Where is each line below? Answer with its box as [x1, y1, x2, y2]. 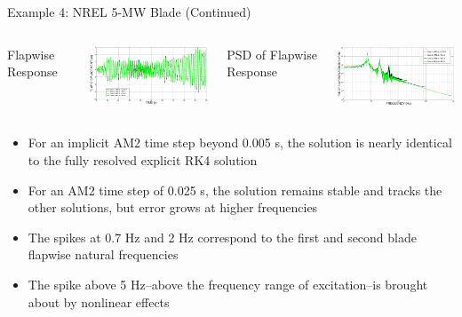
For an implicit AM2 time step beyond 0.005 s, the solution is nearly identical [28, 133, 452, 152]
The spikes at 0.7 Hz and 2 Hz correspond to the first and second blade [28, 227, 417, 246]
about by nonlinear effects [28, 292, 170, 311]
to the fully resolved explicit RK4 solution [28, 150, 258, 169]
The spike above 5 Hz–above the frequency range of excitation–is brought [28, 274, 428, 293]
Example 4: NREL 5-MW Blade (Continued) [7, 3, 251, 20]
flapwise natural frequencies [28, 245, 179, 264]
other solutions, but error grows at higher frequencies [28, 198, 318, 217]
